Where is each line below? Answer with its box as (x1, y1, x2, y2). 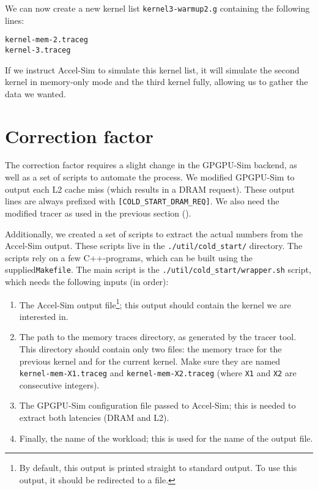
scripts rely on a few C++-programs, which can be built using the (5, 251, 253, 264)
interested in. (19, 310, 68, 322)
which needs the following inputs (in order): (5, 275, 169, 288)
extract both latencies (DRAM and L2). (19, 411, 169, 424)
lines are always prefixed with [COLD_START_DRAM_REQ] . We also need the (5, 195, 279, 207)
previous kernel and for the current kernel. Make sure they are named (19, 354, 281, 367)
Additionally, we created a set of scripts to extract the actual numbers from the (5, 227, 303, 240)
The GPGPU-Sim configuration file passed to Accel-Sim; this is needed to (19, 399, 296, 412)
